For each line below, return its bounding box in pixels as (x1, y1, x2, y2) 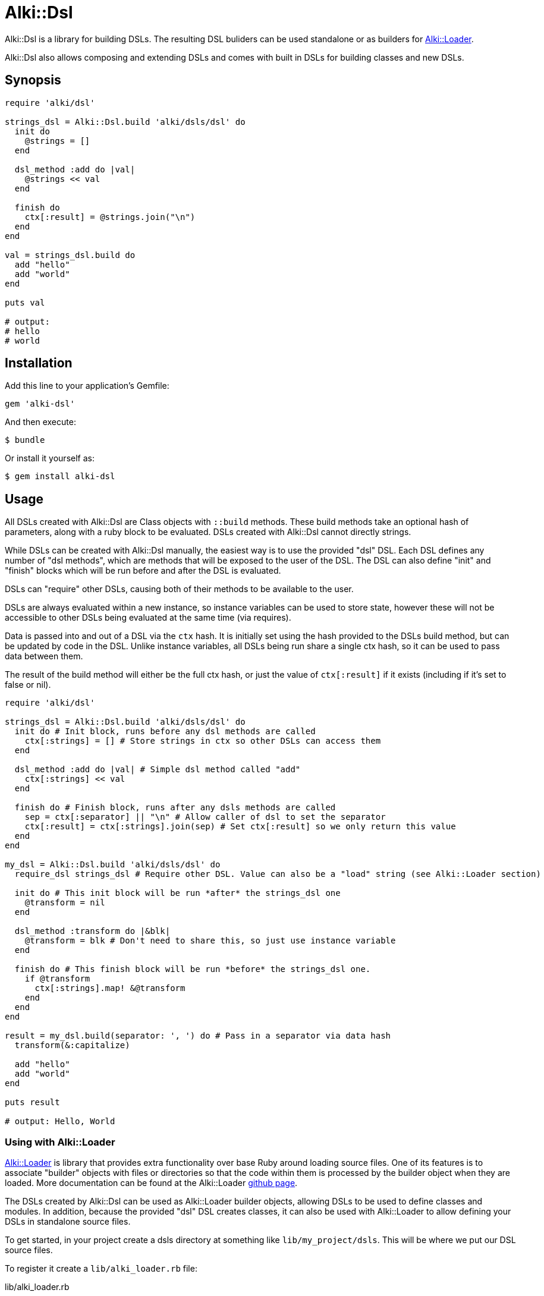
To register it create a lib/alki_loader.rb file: (5, 1263, 197, 1274)
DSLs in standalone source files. (5, 1216, 131, 1227)
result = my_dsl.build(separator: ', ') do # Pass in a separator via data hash (5, 1031, 391, 1041)
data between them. (5, 651, 83, 662)
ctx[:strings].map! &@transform (34, 983, 185, 993)
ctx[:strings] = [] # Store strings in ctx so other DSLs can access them (24, 736, 381, 746)
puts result (5, 1097, 60, 1108)
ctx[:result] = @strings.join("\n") (24, 212, 196, 222)
